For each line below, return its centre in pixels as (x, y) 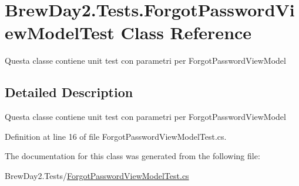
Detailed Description (69, 92)
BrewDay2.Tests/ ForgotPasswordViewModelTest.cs (97, 175)
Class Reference (186, 32)
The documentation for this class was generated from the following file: (132, 156)
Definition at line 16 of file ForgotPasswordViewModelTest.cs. (116, 136)
